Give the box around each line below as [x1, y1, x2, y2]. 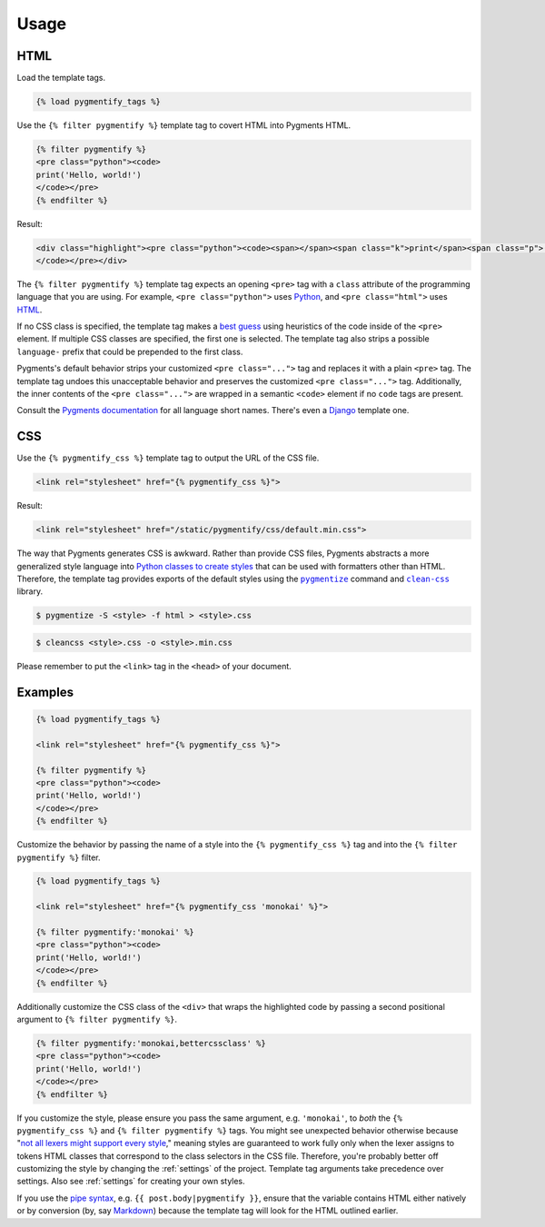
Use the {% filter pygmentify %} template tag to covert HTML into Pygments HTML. [16, 120, 352, 131]
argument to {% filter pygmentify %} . [16, 1014, 177, 1024]
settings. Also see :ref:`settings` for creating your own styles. [16, 1176, 245, 1187]
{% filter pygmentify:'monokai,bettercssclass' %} [35, 1038, 267, 1048]
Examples [16, 684, 74, 699]
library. [16, 586, 44, 597]
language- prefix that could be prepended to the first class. [16, 346, 243, 357]
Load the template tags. [16, 73, 106, 84]
